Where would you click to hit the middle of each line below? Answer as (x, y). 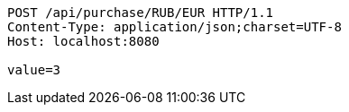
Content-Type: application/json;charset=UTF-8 (174, 27)
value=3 (34, 70)
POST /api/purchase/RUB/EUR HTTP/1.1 (141, 13)
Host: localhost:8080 (83, 41)
